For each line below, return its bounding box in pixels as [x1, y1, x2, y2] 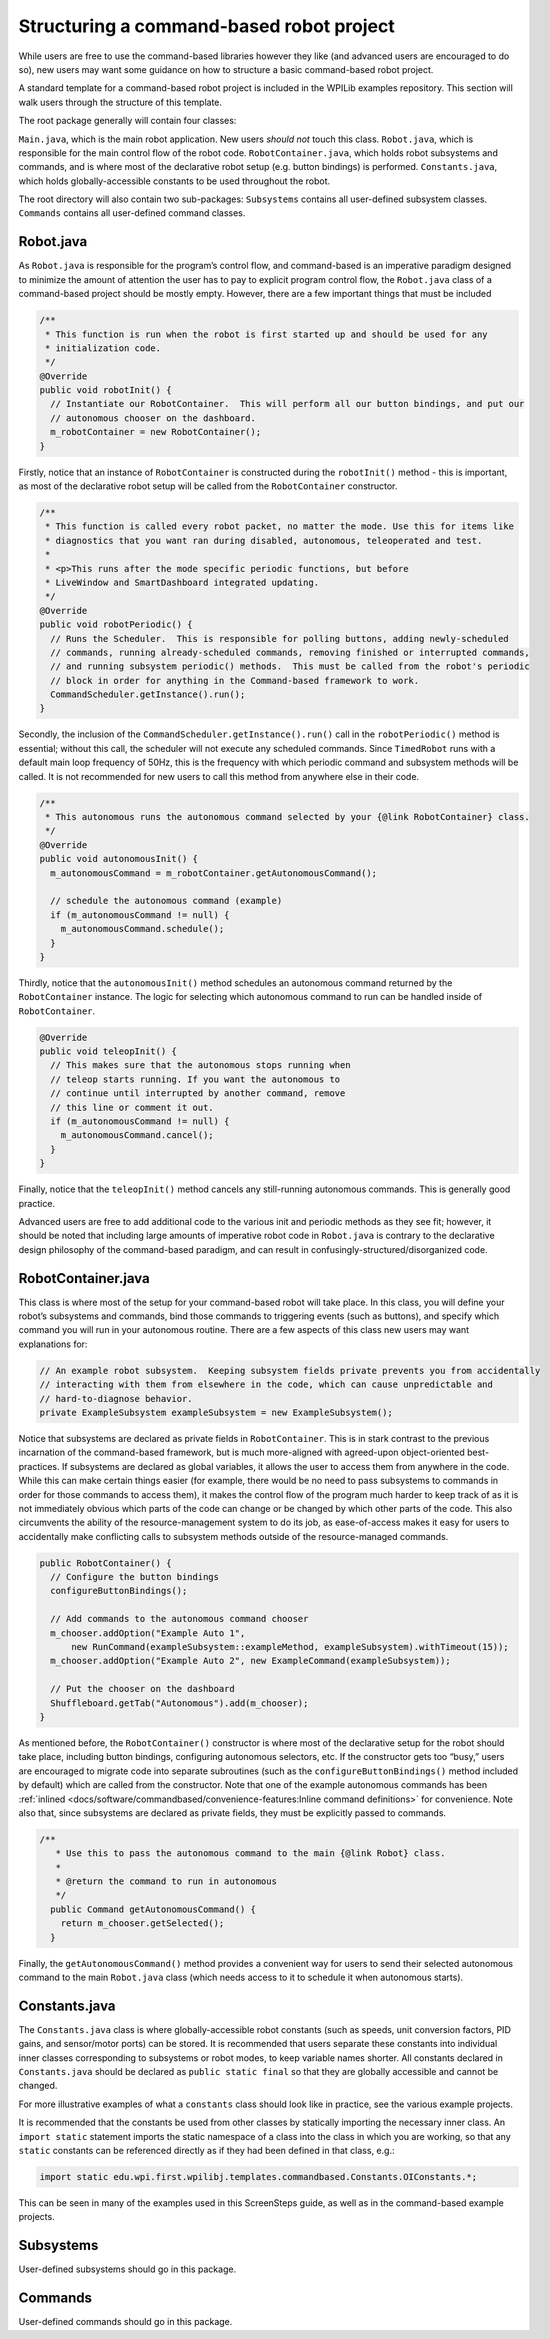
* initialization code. [45, 342, 162, 354]
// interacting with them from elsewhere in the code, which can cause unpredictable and [39, 1379, 494, 1390]
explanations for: [18, 1338, 88, 1350]
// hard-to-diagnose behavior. [39, 1393, 194, 1404]
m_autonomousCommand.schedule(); [60, 923, 225, 935]
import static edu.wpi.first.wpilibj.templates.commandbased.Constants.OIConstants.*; [39, 2171, 478, 2182]
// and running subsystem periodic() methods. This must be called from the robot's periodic [50, 661, 530, 672]
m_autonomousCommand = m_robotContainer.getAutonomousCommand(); [50, 867, 378, 879]
